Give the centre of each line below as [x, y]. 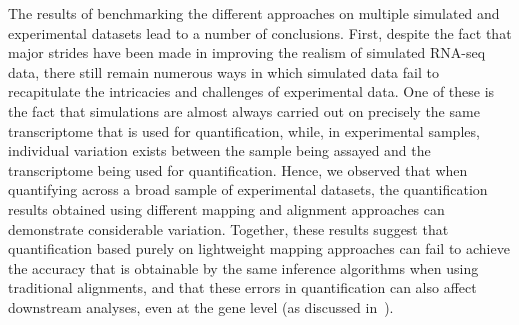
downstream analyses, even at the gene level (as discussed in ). [201, 306]
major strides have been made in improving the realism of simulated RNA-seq [247, 52]
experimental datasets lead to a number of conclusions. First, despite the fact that [260, 32]
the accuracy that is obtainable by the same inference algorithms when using [243, 267]
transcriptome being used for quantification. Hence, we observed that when [238, 169]
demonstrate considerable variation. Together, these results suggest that [228, 228]
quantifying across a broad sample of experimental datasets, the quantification [248, 189]
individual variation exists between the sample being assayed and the [219, 150]
